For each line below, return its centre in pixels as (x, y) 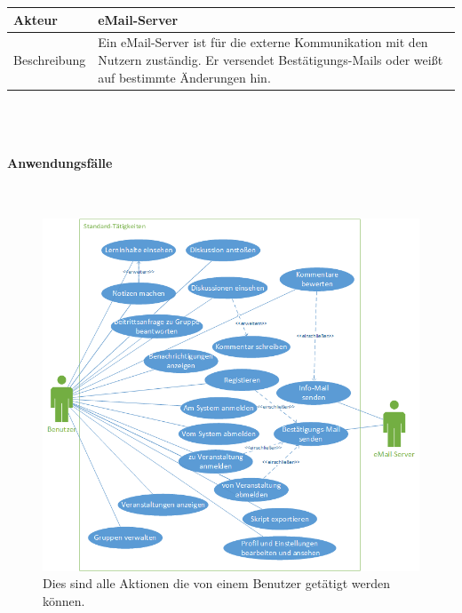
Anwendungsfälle (60, 163)
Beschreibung (50, 59)
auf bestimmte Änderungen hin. (184, 77)
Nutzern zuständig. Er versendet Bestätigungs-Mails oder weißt (271, 59)
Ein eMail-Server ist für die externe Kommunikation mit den (263, 42)
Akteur (36, 19)
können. (64, 600)
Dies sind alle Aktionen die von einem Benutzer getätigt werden (217, 583)
